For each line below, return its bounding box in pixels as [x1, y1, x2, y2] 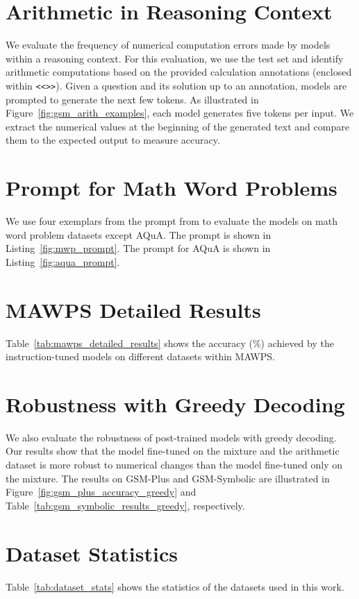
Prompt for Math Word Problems [6, 174, 337, 202]
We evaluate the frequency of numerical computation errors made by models [6, 37, 331, 52]
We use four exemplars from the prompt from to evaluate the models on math [6, 214, 337, 228]
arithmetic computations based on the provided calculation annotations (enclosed [6, 65, 352, 79]
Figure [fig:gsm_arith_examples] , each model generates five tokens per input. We [6, 106, 354, 120]
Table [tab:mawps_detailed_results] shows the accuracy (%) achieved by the [6, 335, 334, 350]
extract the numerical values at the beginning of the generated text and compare [6, 119, 349, 133]
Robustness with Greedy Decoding [6, 389, 345, 418]
